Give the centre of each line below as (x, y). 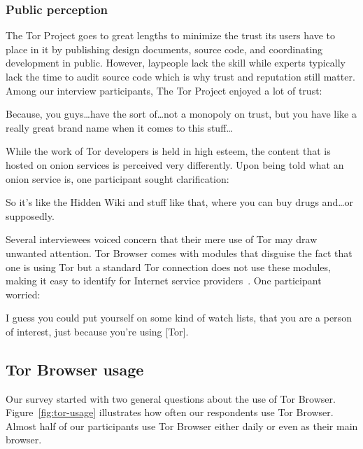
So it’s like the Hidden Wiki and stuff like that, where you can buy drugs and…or (180, 202)
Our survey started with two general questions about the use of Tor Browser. (171, 398)
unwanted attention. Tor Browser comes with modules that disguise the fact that (179, 253)
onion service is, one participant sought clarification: (118, 178)
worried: (23, 294)
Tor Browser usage (75, 369)
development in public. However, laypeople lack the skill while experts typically (176, 63)
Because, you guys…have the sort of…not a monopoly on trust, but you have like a (181, 114)
